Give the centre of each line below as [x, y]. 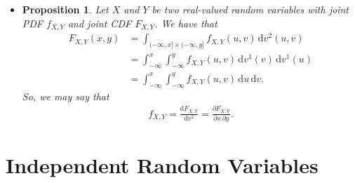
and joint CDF [100, 23]
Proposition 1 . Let [65, 9]
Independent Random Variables [162, 165]
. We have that [186, 23]
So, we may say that [66, 96]
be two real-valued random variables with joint [250, 9]
